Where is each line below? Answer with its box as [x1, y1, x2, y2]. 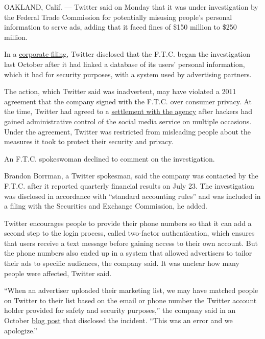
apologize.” [4, 325, 37, 335]
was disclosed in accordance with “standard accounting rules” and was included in [4, 190, 261, 201]
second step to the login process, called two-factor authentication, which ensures [4, 228, 255, 238]
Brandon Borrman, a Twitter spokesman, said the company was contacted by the [4, 170, 258, 181]
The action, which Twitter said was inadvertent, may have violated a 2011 [4, 86, 236, 97]
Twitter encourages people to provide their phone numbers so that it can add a [4, 217, 252, 228]
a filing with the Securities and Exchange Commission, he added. [4, 200, 207, 211]
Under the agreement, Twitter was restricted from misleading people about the [4, 126, 251, 137]
